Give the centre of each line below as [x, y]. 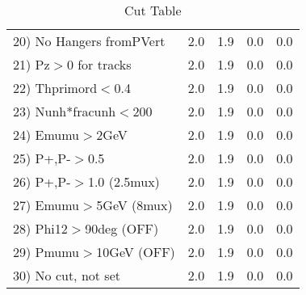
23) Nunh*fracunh [65, 111]
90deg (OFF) [122, 228]
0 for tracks [99, 64]
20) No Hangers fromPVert [89, 41]
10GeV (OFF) [136, 252]
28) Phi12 [40, 228]
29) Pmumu [46, 252]
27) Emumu [46, 205]
